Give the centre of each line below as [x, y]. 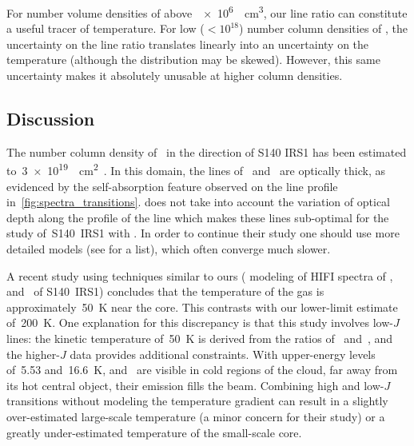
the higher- [33, 354]
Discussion [51, 119]
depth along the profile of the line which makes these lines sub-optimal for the [198, 217]
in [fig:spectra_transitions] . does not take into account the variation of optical [198, 202]
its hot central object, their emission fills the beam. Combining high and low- [195, 385]
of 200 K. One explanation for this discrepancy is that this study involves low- [200, 323]
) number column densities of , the [324, 28]
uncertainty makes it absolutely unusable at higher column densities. [175, 76]
